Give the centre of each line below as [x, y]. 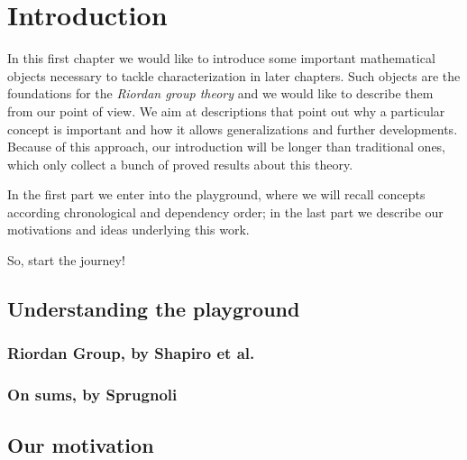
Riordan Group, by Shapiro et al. [131, 353]
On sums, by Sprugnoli [92, 395]
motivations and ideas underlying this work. [128, 230]
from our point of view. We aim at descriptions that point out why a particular [226, 110]
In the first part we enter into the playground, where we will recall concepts [216, 194]
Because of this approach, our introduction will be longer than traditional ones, [227, 147]
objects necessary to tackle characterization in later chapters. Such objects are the [234, 75]
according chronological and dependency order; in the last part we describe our [225, 212]
